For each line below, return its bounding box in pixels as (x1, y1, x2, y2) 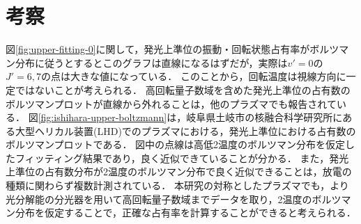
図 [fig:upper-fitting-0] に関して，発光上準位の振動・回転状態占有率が (6, 42, 310, 56)
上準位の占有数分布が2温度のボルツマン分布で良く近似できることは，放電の (6, 164, 352, 179)
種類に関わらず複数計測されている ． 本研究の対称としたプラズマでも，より (6, 178, 349, 193)
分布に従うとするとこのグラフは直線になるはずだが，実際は (15, 55, 288, 70)
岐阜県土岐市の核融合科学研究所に (186, 110, 343, 125)
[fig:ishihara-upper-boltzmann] (38, 110, 167, 125)
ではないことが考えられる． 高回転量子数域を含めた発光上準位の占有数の (15, 82, 351, 97)
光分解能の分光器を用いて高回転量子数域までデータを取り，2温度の (6, 191, 312, 206)
